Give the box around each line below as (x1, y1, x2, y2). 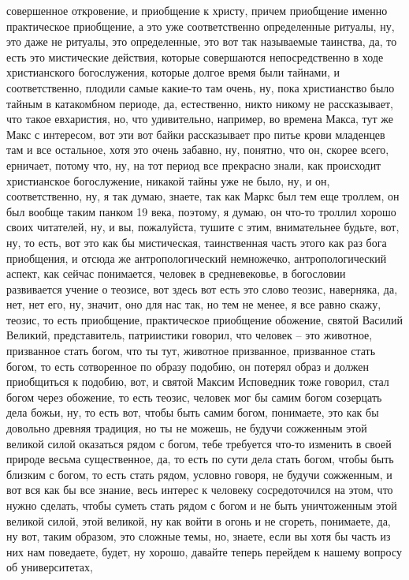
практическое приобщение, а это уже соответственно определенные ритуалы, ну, (6, 17, 395, 34)
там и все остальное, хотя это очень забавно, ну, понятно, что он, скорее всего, (6, 141, 389, 158)
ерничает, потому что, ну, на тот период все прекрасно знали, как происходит (6, 156, 381, 173)
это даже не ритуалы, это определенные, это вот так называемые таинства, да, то (6, 33, 397, 50)
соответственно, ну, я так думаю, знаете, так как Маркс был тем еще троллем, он (6, 188, 400, 204)
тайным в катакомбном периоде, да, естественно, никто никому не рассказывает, (6, 95, 393, 111)
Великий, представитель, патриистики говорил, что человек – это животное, (6, 327, 373, 343)
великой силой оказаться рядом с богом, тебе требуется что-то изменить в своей (6, 435, 392, 451)
